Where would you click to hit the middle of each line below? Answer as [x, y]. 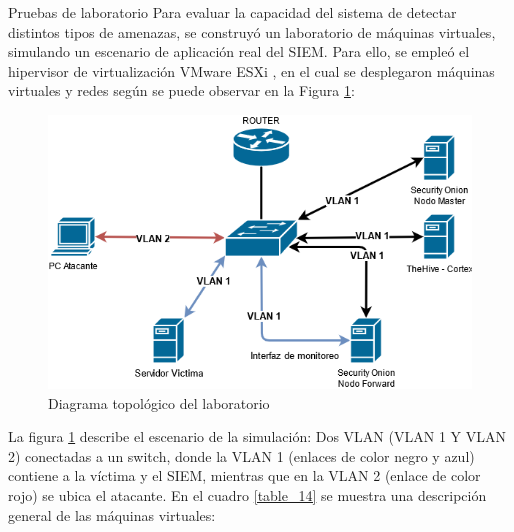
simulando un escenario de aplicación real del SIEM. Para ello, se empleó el [239, 51]
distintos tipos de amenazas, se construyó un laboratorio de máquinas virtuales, [252, 31]
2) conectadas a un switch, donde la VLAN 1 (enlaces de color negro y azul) [241, 455]
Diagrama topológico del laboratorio [159, 402]
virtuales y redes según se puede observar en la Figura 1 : [181, 90]
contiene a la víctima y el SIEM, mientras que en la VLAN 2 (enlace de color [244, 475]
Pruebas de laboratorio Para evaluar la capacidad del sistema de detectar [232, 12]
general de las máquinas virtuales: [112, 514]
